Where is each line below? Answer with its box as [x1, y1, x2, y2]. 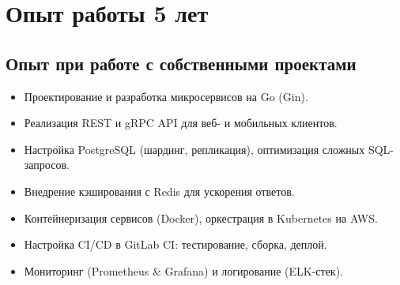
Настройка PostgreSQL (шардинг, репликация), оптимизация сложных [24, 141, 365, 157]
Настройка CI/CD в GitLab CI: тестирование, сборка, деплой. [24, 236, 327, 253]
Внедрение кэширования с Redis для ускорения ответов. [24, 182, 295, 199]
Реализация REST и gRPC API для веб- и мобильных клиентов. [24, 114, 338, 131]
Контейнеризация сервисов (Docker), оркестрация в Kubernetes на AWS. [24, 209, 378, 226]
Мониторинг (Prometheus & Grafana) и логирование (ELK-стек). [24, 262, 344, 279]
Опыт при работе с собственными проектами [6, 51, 357, 75]
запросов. [24, 156, 70, 173]
